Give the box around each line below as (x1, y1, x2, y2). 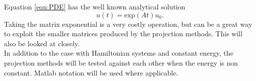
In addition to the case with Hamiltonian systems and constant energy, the (4, 48, 233, 58)
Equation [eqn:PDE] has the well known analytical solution (4, 1, 185, 11)
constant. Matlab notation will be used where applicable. (4, 67, 178, 78)
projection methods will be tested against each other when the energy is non (4, 57, 238, 68)
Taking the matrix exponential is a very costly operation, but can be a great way (4, 18, 252, 29)
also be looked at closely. (4, 38, 80, 48)
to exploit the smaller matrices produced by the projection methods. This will (4, 28, 242, 39)
